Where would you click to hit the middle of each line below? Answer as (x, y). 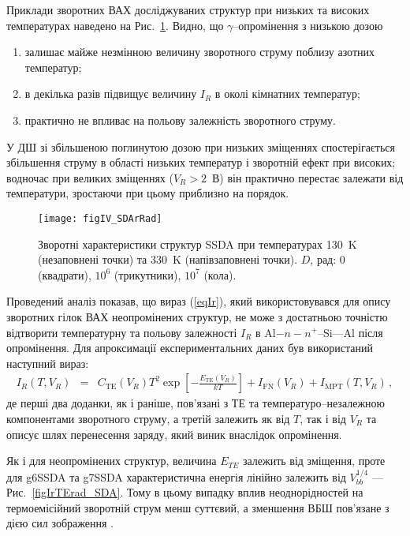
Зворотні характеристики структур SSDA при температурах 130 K (198, 244)
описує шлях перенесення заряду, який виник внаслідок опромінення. (174, 434)
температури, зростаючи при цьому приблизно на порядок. (148, 193)
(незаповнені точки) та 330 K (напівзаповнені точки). (168, 259)
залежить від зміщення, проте (314, 461)
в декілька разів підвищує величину (111, 94)
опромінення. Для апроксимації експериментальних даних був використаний (190, 348)
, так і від (323, 418)
